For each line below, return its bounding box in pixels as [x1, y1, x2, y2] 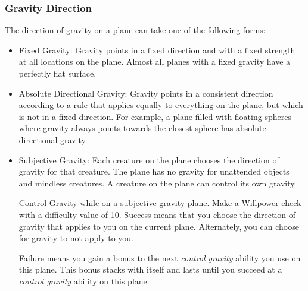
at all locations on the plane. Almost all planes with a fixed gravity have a [18, 55, 291, 68]
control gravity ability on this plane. [18, 274, 150, 287]
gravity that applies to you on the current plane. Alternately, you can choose [18, 220, 299, 232]
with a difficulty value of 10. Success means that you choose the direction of [18, 208, 296, 220]
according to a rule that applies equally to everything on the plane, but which [18, 99, 303, 111]
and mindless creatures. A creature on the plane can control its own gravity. [18, 176, 297, 189]
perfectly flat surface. [18, 67, 97, 79]
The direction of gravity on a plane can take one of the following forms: [5, 24, 266, 36]
